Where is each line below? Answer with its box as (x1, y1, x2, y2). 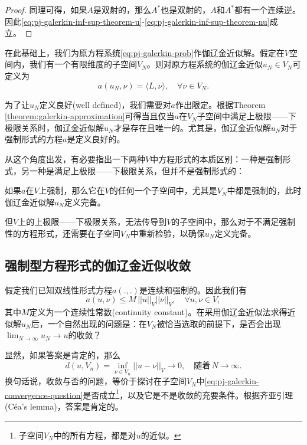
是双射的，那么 (93, 4, 152, 15)
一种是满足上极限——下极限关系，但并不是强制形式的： (29, 164, 244, 176)
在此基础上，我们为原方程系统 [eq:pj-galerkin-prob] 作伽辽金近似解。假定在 (5, 46, 285, 58)
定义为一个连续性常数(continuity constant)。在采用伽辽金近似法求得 (29, 306, 288, 318)
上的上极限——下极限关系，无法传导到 (18, 215, 167, 228)
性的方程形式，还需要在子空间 (5, 227, 120, 239)
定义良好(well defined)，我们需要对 (39, 98, 171, 110)
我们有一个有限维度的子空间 (29, 58, 137, 70)
